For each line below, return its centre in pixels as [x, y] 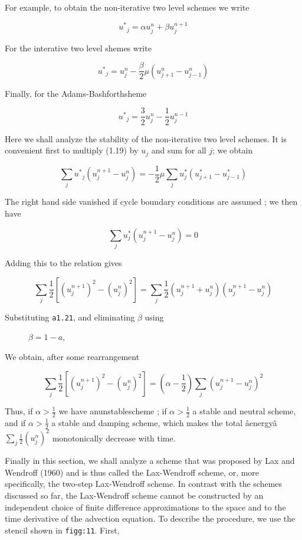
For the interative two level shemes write [78, 48]
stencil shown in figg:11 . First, [62, 530]
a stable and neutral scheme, [244, 411]
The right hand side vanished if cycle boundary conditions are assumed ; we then [151, 202]
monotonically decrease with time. [114, 438]
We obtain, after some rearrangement [72, 357]
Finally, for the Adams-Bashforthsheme [76, 93]
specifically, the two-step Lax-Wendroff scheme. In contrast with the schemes [144, 484]
